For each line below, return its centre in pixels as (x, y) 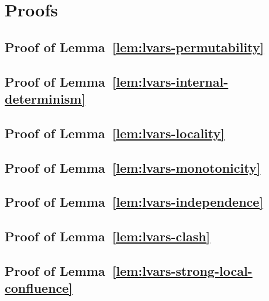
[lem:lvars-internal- (170, 81)
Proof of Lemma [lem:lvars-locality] (115, 133)
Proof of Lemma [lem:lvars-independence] (134, 202)
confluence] (39, 288)
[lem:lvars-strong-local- (182, 270)
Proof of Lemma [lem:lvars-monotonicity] (133, 167)
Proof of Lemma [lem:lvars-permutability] (134, 47)
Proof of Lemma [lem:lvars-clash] (108, 236)
